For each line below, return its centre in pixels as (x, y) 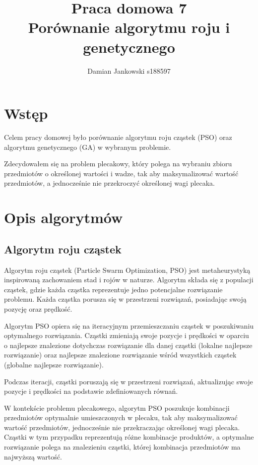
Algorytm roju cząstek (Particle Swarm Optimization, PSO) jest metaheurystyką (127, 270)
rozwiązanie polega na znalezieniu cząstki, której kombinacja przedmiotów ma (122, 447)
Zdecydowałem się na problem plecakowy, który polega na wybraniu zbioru (118, 164)
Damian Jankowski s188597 (129, 70)
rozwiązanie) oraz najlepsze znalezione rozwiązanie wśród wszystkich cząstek (120, 355)
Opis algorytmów (64, 217)
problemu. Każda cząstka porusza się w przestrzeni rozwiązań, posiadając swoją (125, 299)
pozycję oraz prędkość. (38, 308)
